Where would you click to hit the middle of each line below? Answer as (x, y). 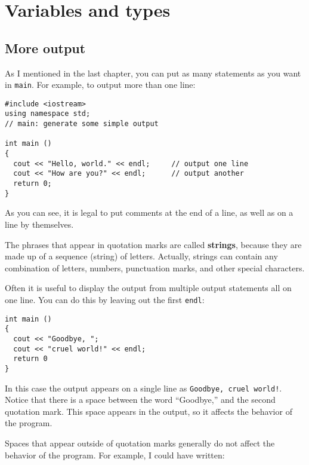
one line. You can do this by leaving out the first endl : (105, 299)
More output (45, 48)
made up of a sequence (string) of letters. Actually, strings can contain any (141, 256)
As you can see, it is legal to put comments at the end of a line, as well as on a (149, 212)
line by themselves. (39, 224)
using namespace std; (48, 114)
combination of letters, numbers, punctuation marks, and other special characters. (155, 267)
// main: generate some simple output (82, 124)
